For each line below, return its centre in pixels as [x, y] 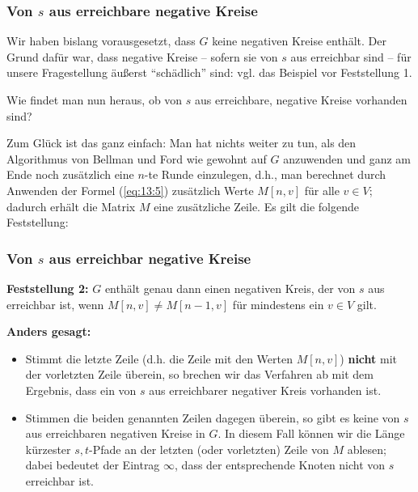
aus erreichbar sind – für [351, 56]
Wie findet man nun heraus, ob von [95, 100]
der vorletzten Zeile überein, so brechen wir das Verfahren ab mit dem [199, 374]
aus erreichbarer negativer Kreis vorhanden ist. [265, 390]
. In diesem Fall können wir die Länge [311, 433]
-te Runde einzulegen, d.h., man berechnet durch [265, 174]
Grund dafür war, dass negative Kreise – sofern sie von [142, 56]
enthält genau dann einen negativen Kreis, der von [230, 288]
